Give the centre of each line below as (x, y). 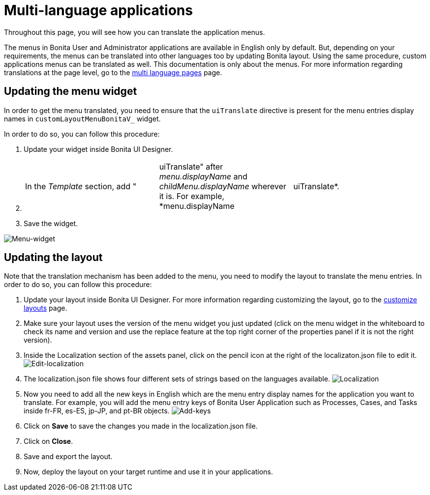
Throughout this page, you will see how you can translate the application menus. (135, 32)
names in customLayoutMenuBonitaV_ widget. (82, 118)
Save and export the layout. (68, 457)
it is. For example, (192, 196)
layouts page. (46, 308)
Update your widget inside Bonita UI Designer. (98, 149)
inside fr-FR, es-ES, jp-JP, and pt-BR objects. (97, 411)
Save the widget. (51, 223)
